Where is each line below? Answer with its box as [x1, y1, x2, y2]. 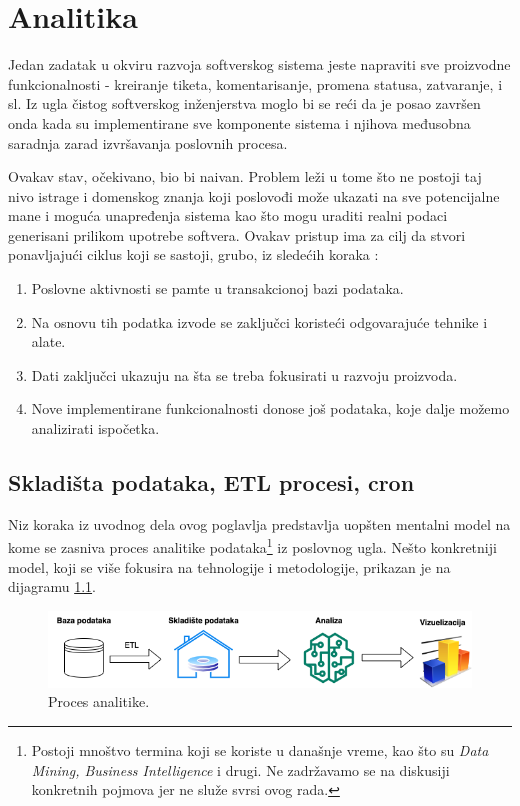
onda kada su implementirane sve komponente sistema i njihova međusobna [8, 112, 471, 133]
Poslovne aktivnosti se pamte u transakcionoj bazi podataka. [31, 278, 404, 299]
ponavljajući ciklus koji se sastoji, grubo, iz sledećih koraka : [8, 244, 379, 265]
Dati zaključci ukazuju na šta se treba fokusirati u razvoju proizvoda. [31, 364, 458, 385]
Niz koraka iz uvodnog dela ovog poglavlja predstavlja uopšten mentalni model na [8, 513, 511, 534]
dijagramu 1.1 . [8, 576, 96, 597]
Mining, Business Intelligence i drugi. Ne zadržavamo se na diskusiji [31, 759, 450, 780]
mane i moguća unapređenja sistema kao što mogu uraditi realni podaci [8, 205, 448, 226]
